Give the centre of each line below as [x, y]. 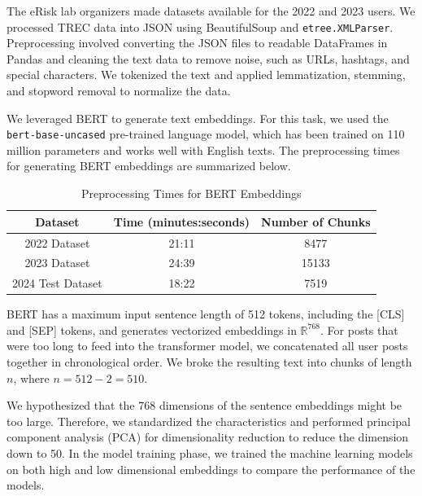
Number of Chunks [316, 221]
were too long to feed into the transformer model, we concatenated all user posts [207, 346]
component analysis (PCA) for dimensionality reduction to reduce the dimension [208, 437]
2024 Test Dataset [57, 283]
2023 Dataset [57, 263]
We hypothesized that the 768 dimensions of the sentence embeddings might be [204, 405]
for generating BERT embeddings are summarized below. [149, 166]
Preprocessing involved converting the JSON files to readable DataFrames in [197, 43]
